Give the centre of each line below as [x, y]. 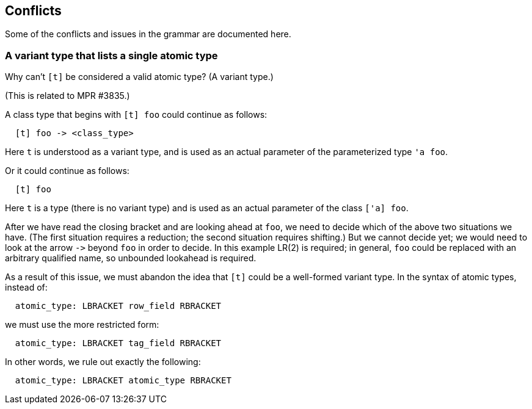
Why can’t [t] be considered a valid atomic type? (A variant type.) [139, 77]
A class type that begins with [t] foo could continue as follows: [136, 115]
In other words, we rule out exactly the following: [103, 362]
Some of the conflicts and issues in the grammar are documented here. [148, 34]
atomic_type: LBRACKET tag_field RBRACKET [118, 343]
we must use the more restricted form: [82, 325]
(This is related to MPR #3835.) [67, 96]
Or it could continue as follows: [67, 171]
